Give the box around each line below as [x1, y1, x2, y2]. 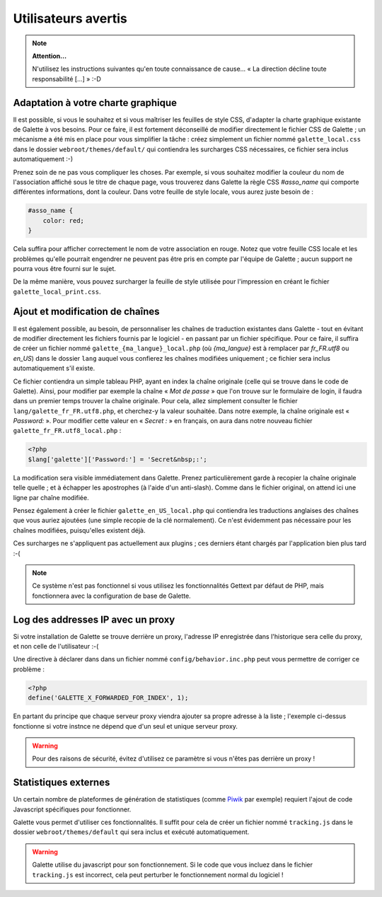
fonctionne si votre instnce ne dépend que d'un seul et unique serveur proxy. [13, 722, 238, 730]
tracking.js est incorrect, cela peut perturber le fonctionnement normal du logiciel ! [32, 870, 284, 879]
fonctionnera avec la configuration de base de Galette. [32, 591, 191, 600]
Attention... [32, 52, 67, 60]
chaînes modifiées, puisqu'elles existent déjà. [13, 526, 146, 534]
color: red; [42, 216, 85, 224]
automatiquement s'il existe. [13, 364, 95, 373]
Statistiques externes [13, 777, 110, 789]
